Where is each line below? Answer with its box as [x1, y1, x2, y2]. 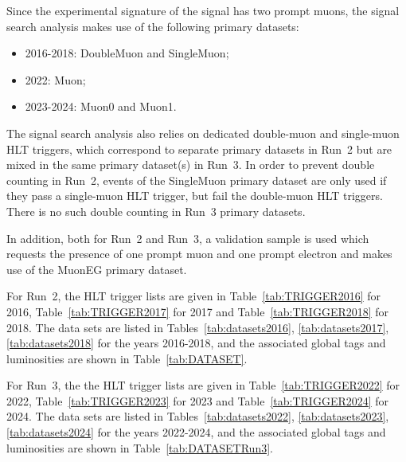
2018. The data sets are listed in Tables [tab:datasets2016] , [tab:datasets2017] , [6, 319, 389, 335]
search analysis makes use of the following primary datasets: [6, 18, 299, 34]
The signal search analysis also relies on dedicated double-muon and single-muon [6, 124, 400, 141]
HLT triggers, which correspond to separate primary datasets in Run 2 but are [6, 140, 392, 157]
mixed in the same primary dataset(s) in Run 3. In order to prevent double [6, 156, 375, 173]
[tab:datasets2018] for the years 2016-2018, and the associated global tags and [6, 335, 386, 351]
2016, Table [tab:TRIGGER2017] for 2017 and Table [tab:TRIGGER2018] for [6, 303, 389, 319]
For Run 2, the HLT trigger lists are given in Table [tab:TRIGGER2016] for [6, 288, 381, 304]
